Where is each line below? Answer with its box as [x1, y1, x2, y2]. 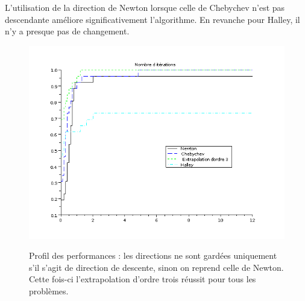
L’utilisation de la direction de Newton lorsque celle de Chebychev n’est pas [5, 1, 285, 13]
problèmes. [29, 284, 69, 297]
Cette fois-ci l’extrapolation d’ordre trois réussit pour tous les [29, 273, 256, 285]
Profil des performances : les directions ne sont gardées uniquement [29, 249, 277, 262]
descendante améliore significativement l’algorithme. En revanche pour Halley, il [5, 13, 300, 25]
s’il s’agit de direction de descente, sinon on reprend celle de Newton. [29, 261, 284, 273]
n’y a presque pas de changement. [5, 25, 130, 37]
